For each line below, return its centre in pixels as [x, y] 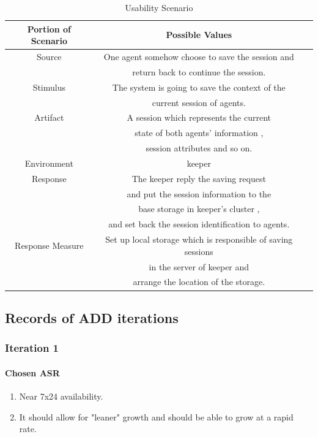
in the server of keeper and [199, 266]
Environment [49, 163]
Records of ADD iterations [92, 317]
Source [49, 57]
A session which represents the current [199, 117]
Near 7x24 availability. [61, 396]
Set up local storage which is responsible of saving [199, 239]
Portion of [49, 28]
